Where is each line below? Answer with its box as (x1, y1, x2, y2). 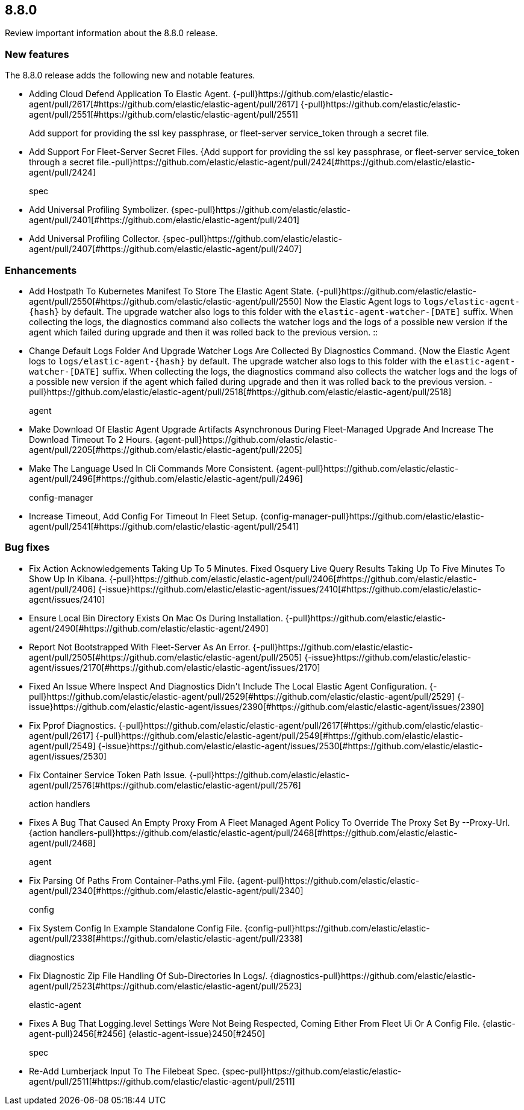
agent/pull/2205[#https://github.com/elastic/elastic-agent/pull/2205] (29, 444, 302, 455)
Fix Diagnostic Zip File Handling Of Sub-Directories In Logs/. (29, 970, 268, 981)
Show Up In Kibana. (29, 573, 107, 584)
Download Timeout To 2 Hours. (29, 434, 152, 445)
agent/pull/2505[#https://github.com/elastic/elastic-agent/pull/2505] (29, 652, 302, 662)
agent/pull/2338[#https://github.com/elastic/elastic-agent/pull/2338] (29, 933, 303, 943)
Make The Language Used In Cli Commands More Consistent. (29, 463, 274, 474)
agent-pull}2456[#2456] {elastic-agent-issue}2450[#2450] (29, 1028, 266, 1039)
